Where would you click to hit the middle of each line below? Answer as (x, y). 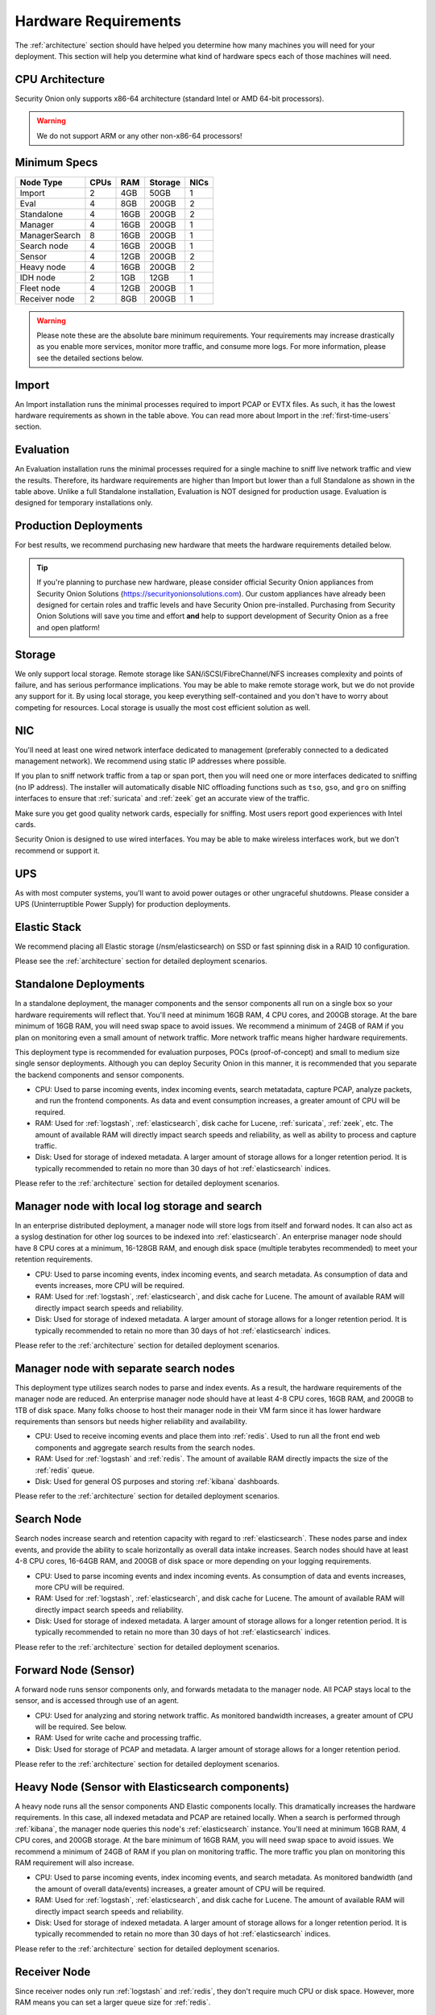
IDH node (38, 277)
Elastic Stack (48, 927)
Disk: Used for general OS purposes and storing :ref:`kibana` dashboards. (157, 1481)
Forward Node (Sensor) (75, 1670)
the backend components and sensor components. (99, 1074)
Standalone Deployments (80, 985)
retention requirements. (54, 1259)
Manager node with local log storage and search (139, 1206)
